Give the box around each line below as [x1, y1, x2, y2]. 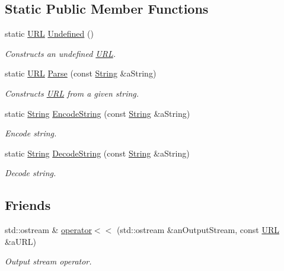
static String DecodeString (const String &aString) [5, 146, 190, 159]
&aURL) [5, 235, 36, 247]
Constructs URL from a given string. [5, 87, 139, 99]
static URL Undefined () [5, 27, 94, 40]
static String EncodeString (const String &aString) [5, 107, 190, 119]
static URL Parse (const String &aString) [5, 67, 157, 79]
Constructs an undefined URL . [5, 47, 116, 59]
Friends [5, 196, 51, 214]
